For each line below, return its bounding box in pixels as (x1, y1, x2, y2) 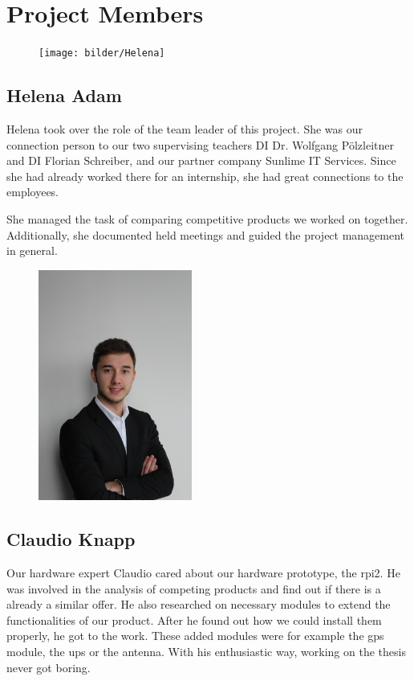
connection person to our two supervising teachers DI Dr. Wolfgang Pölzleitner (6, 136, 394, 153)
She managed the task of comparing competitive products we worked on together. (6, 210, 408, 227)
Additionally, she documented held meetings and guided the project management (6, 226, 405, 243)
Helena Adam (6, 83, 122, 108)
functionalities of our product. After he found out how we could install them (6, 611, 382, 628)
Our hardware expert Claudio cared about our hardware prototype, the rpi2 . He (6, 564, 400, 580)
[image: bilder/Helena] (39, 47, 165, 59)
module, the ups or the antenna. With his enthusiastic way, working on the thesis (6, 642, 406, 659)
